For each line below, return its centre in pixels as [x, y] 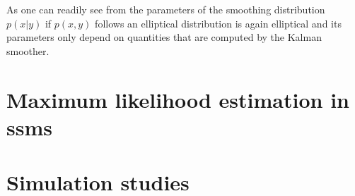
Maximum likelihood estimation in [178, 99]
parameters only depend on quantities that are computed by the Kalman [164, 37]
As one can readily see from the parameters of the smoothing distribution [166, 9]
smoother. [28, 50]
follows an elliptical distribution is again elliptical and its [218, 23]
